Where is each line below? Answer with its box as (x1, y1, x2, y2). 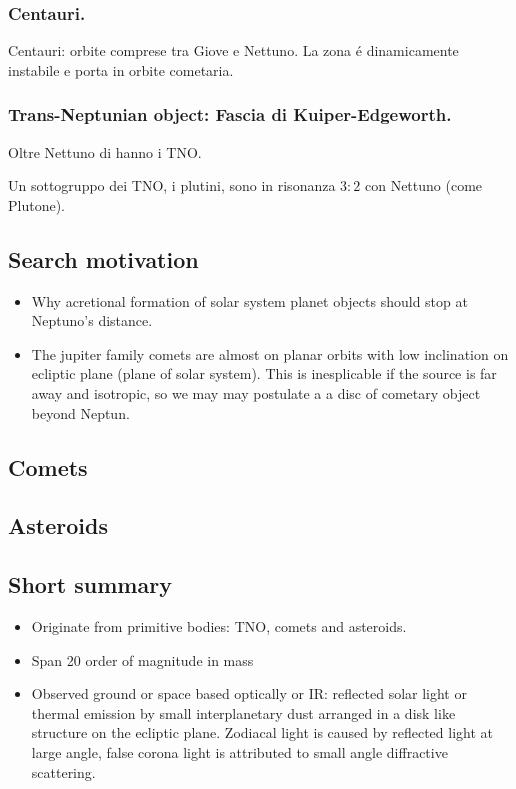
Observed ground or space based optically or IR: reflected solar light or (31, 683, 467, 704)
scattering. (31, 761, 96, 782)
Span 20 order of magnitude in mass (31, 649, 254, 670)
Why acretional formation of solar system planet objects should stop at (31, 290, 468, 311)
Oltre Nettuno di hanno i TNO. (8, 141, 202, 162)
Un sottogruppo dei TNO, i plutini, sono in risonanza (8, 175, 336, 196)
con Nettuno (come (364, 175, 483, 196)
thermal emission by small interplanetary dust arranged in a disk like (31, 702, 456, 723)
